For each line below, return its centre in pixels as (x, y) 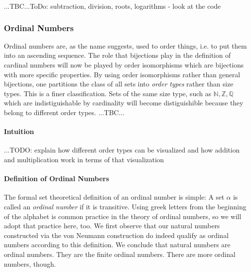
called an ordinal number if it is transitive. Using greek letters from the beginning (125, 206)
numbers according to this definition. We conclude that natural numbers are (117, 245)
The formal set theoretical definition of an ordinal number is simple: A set (114, 197)
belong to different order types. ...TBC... (64, 112)
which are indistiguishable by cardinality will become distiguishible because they (124, 103)
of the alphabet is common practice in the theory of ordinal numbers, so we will (123, 216)
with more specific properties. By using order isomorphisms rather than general (122, 74)
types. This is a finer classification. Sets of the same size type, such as (108, 93)
